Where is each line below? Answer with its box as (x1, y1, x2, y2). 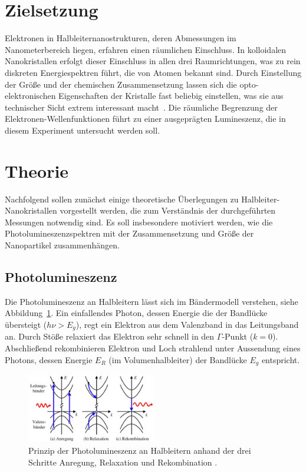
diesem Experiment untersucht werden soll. (5, 124, 160, 136)
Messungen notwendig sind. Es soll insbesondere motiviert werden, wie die (5, 215, 273, 228)
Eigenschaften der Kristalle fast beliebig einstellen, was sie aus (58, 89, 284, 102)
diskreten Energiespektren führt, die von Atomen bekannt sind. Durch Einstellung (5, 66, 302, 78)
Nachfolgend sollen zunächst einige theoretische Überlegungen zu (5, 192, 239, 205)
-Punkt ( (222, 330, 254, 343)
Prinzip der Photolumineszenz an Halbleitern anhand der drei (28, 444, 251, 456)
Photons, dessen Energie (5, 353, 93, 365)
